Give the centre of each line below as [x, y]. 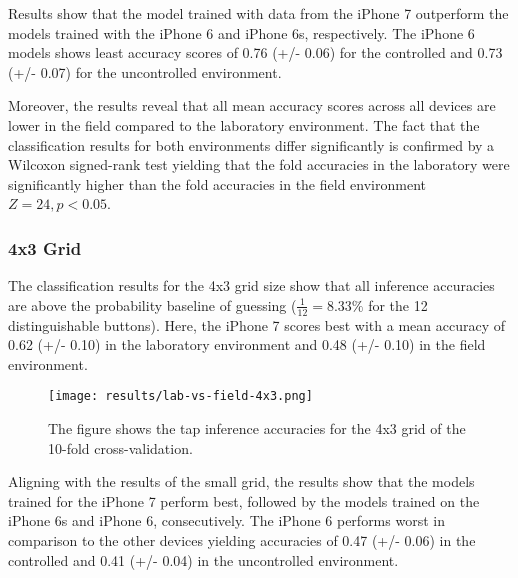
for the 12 [398, 304]
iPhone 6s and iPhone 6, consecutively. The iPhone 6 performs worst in [226, 520]
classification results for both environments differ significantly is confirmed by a [251, 144]
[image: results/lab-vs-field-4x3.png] [180, 396]
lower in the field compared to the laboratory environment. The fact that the [244, 124]
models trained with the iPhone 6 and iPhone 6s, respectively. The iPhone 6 [241, 32]
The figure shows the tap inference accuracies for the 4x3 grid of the [257, 428]
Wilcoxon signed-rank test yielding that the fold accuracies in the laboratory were [259, 164]
